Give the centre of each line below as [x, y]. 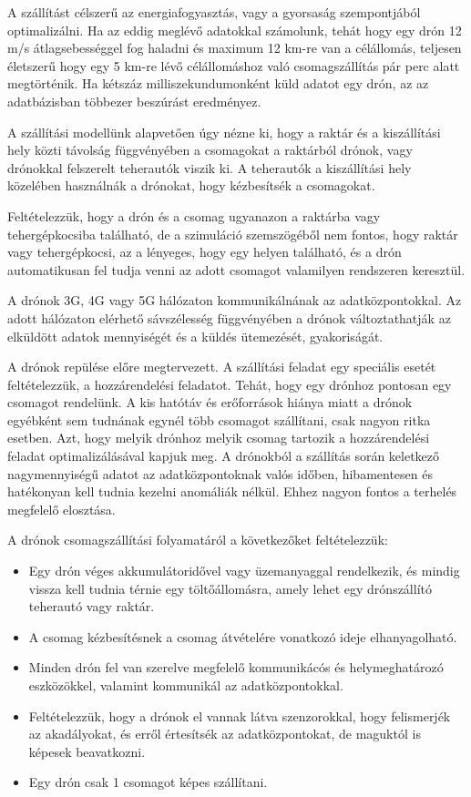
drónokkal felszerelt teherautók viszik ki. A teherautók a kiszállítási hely [210, 167]
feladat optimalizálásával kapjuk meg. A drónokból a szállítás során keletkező [224, 456]
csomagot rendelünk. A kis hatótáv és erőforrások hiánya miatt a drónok [210, 402]
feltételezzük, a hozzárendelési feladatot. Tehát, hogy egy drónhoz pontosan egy [230, 384]
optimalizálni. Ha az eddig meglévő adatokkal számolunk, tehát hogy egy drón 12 [235, 30]
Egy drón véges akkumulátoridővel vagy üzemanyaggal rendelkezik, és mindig [244, 571]
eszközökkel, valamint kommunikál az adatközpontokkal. [186, 685]
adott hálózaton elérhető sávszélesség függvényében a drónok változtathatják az [229, 317]
